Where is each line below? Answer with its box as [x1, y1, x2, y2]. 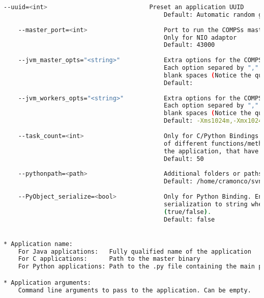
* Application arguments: [4, 279, 91, 286]
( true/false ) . [164, 208, 212, 215]
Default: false [164, 215, 215, 223]
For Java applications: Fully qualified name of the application [18, 248, 251, 255]
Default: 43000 [164, 41, 215, 49]
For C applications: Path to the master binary [18, 255, 200, 263]
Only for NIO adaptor [164, 34, 237, 41]
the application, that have [164, 147, 259, 155]
